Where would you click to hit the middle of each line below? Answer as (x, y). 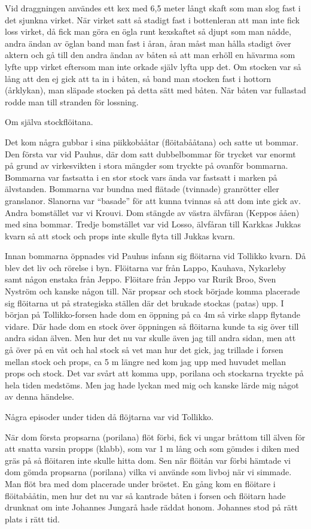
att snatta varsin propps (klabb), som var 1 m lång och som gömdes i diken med (152, 449)
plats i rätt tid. (32, 519)
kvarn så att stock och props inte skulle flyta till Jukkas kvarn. (120, 235)
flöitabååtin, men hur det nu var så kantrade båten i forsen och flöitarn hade (145, 495)
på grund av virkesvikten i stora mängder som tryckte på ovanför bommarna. (147, 165)
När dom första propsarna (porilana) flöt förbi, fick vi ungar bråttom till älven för (155, 437)
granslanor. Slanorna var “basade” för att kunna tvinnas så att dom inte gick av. (153, 200)
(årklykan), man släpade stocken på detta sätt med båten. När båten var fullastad (155, 90)
